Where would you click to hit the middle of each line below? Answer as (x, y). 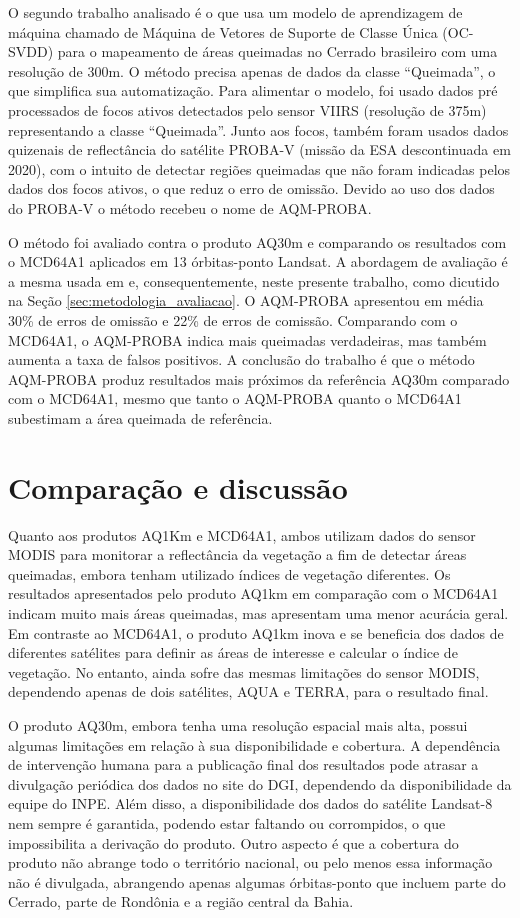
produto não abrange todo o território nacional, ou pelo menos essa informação (250, 862)
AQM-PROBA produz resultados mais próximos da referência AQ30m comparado (259, 378)
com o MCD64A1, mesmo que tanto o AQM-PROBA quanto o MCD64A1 (235, 398)
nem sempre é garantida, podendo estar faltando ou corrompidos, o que (227, 822)
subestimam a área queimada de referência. (140, 417)
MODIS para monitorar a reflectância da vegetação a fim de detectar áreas (237, 554)
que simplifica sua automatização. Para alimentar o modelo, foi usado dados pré (253, 90)
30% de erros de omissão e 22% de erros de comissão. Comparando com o (233, 319)
